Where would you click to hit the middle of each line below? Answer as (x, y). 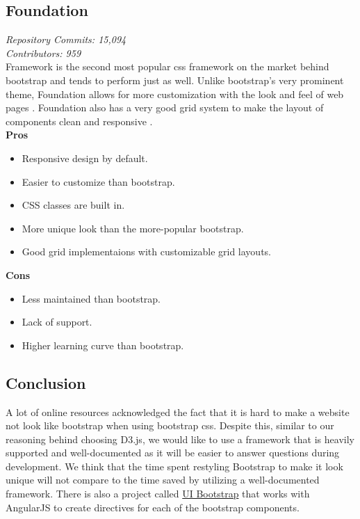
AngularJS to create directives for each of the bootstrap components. (153, 507)
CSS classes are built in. (73, 205)
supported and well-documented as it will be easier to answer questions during (173, 453)
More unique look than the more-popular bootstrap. (133, 228)
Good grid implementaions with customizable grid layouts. (146, 251)
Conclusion (46, 382)
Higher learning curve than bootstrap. (103, 345)
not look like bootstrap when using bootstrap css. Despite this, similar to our (170, 425)
